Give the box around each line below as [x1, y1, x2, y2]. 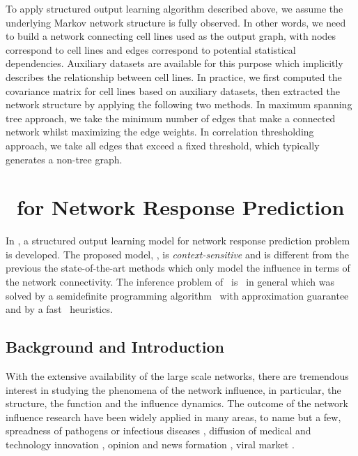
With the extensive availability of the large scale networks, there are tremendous [6, 369, 349, 383]
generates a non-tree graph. [6, 152, 123, 166]
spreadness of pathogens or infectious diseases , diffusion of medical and [6, 423, 311, 438]
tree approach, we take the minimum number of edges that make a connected [6, 110, 336, 125]
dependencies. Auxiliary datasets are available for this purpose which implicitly [6, 56, 343, 71]
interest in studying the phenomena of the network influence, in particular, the [6, 382, 341, 397]
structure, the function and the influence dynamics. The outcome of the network [6, 396, 348, 411]
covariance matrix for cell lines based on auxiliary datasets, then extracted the [6, 83, 340, 98]
